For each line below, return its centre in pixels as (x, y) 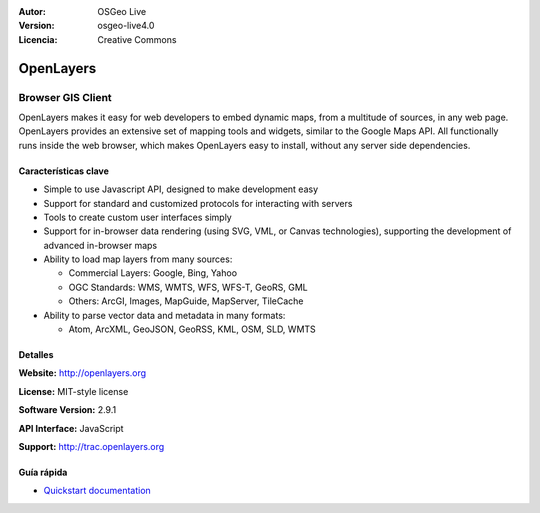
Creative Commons (137, 39)
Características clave (64, 171)
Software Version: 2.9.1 (67, 410)
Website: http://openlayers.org (82, 373)
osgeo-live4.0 (126, 26)
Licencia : (38, 39)
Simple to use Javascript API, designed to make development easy (181, 189)
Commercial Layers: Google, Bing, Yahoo (153, 273)
